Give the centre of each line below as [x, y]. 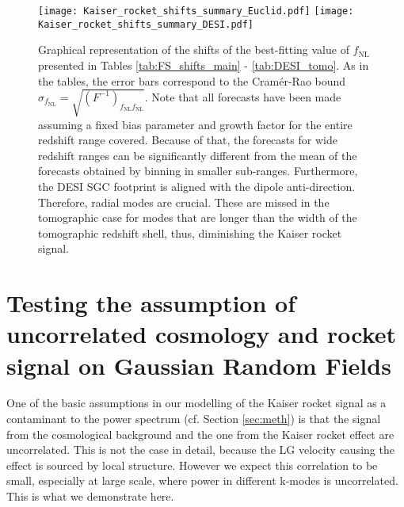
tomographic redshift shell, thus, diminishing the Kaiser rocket [190, 233]
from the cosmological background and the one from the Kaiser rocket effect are [200, 434]
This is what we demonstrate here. [90, 496]
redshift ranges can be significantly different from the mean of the [198, 155]
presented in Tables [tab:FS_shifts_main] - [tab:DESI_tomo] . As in [204, 65]
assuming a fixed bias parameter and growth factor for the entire [195, 124]
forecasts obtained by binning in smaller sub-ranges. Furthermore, [198, 171]
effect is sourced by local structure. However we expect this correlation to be [192, 465]
